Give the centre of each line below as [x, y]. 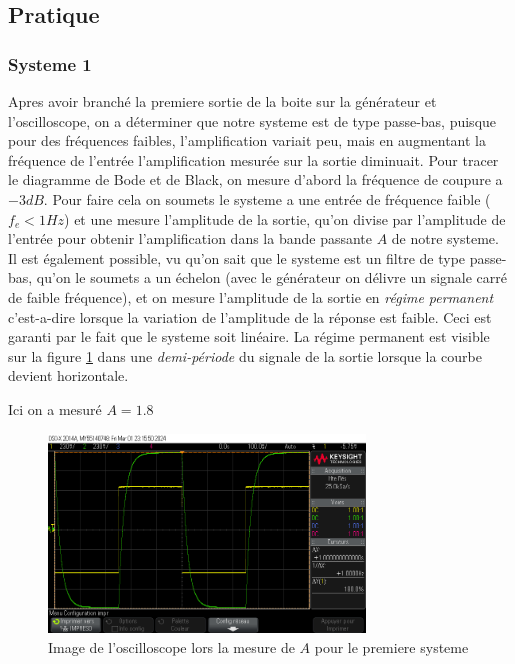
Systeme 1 [50, 63]
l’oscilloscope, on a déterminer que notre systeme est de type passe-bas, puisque [252, 120]
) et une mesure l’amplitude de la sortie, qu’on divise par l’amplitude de [285, 218]
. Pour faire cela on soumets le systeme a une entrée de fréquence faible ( [267, 198]
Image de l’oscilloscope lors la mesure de [171, 647]
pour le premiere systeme [391, 647]
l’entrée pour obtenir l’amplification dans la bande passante [190, 238]
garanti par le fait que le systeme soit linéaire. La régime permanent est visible [249, 336]
